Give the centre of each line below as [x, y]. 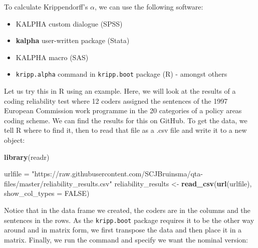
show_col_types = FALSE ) [47, 193]
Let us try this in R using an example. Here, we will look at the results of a [120, 91]
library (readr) [27, 157]
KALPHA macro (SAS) [52, 57]
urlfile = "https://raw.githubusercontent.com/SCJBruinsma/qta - [103, 174]
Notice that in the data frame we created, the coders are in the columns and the [127, 210]
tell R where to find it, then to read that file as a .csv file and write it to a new [125, 130]
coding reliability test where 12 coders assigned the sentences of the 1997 [116, 100]
